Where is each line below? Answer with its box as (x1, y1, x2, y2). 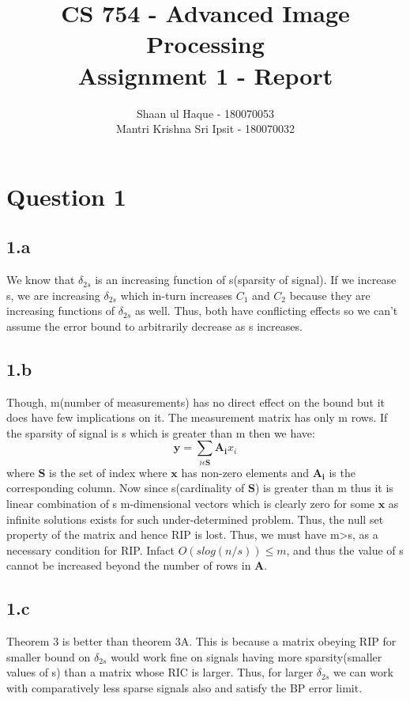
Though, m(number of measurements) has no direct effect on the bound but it (6, 393, 386, 410)
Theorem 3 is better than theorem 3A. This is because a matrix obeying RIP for (6, 633, 397, 650)
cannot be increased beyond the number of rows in (6, 557, 251, 574)
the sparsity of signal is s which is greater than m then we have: (6, 424, 315, 441)
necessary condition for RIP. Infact (6, 541, 175, 558)
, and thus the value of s (286, 541, 404, 558)
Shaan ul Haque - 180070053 (136, 104, 275, 121)
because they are (289, 286, 371, 303)
